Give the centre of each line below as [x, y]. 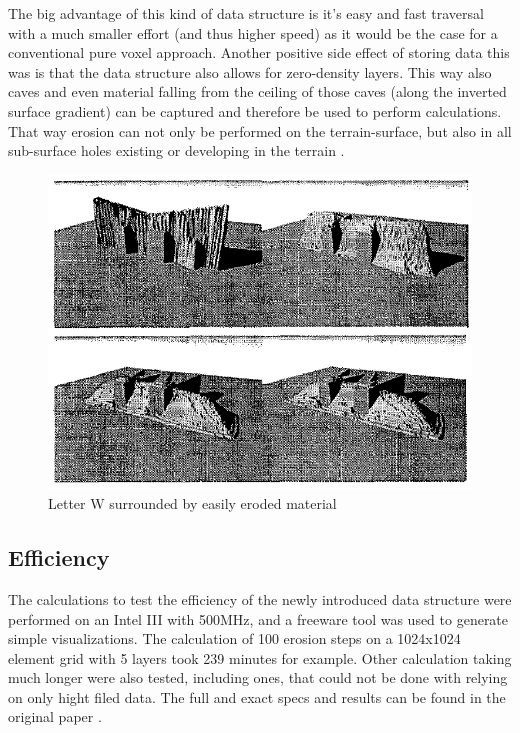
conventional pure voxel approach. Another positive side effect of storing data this [259, 52]
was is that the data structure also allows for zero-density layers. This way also [250, 71]
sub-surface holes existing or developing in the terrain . [176, 150]
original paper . [55, 716]
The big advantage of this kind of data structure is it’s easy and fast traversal [246, 13]
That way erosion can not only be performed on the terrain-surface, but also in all [260, 130]
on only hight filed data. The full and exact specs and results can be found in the [257, 696]
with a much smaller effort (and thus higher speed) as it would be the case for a [253, 32]
